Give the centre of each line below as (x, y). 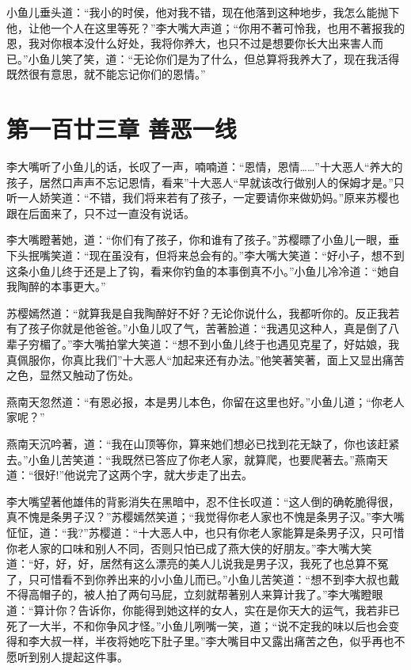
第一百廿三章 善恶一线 (122, 129)
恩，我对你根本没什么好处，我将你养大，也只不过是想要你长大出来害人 (189, 43)
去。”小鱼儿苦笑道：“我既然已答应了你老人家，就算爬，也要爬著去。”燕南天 (197, 459)
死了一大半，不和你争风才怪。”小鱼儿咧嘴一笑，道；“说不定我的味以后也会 (198, 625)
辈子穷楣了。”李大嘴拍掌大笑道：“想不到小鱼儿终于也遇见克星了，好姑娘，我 (203, 344)
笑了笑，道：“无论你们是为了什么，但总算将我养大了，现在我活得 (230, 58)
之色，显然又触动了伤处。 (73, 375)
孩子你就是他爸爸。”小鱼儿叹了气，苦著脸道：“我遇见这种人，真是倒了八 (214, 328)
